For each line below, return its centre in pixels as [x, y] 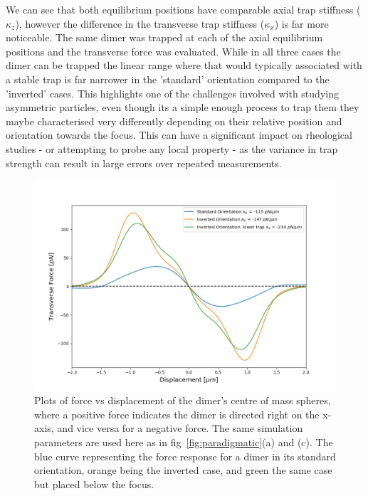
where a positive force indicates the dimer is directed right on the [177, 414]
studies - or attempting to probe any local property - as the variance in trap [172, 148]
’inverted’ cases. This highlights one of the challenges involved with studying [172, 93]
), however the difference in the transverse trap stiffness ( [140, 23]
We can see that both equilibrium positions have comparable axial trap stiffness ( [183, 9]
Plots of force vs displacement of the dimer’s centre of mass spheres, [183, 400]
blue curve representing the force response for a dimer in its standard [185, 456]
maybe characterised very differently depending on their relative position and [174, 121]
